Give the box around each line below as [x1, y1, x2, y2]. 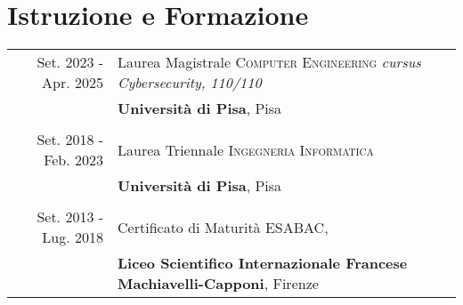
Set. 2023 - [37, 52, 104, 73]
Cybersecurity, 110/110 [118, 72, 262, 93]
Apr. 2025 [42, 72, 104, 93]
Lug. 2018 [42, 227, 104, 248]
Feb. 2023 [44, 149, 104, 171]
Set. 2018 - [37, 129, 104, 150]
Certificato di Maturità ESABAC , [118, 216, 329, 237]
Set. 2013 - [37, 206, 104, 228]
